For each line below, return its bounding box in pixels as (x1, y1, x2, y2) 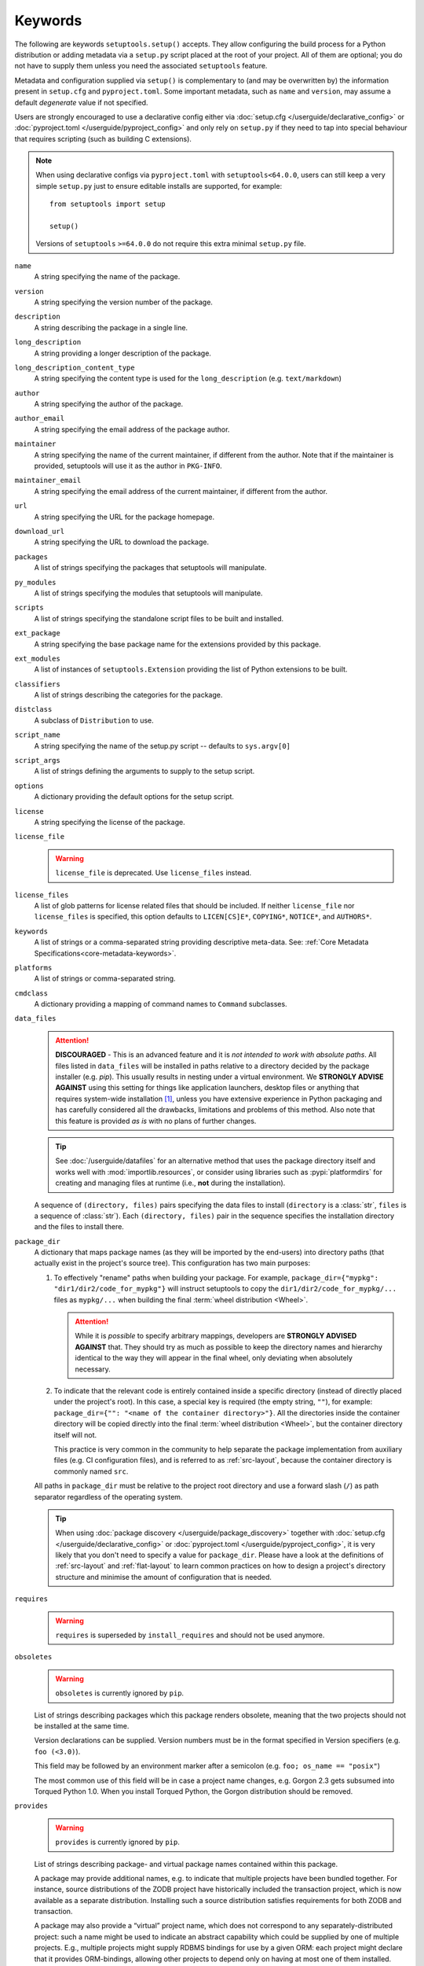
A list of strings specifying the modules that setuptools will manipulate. (34, 588, 263, 598)
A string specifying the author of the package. (34, 399, 184, 409)
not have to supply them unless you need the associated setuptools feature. (14, 61, 268, 71)
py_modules (14, 578, 57, 587)
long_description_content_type (14, 363, 135, 372)
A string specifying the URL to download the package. (34, 537, 210, 547)
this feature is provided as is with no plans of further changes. (55, 1116, 257, 1125)
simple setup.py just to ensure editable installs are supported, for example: (35, 181, 283, 190)
